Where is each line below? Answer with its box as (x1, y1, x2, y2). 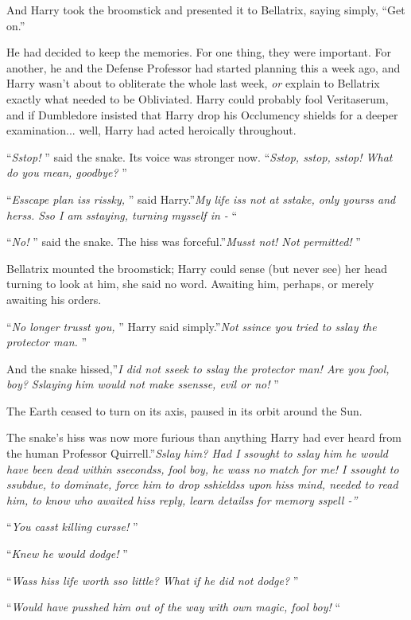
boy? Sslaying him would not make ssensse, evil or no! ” (6, 376, 279, 392)
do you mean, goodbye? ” (6, 164, 127, 181)
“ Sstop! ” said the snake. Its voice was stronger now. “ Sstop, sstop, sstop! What (6, 148, 393, 165)
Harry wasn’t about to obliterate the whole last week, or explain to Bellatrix (6, 75, 380, 92)
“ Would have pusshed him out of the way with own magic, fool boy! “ (6, 599, 341, 615)
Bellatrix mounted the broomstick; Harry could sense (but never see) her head (6, 259, 388, 276)
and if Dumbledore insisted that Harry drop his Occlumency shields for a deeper (6, 106, 398, 123)
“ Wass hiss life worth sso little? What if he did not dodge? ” (6, 571, 299, 588)
